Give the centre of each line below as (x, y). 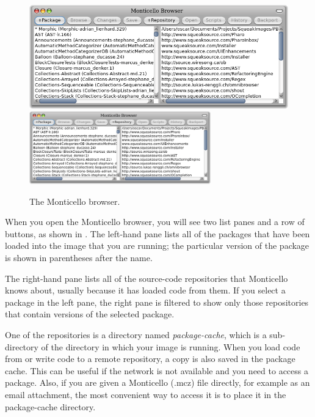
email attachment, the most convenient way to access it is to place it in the (146, 394)
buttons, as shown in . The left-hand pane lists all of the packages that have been (157, 233)
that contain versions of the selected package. (90, 314)
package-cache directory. (50, 406)
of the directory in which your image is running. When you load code (171, 346)
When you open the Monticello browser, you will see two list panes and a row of (155, 222)
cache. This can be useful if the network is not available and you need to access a (157, 370)
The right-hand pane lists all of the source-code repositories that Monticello (147, 278)
